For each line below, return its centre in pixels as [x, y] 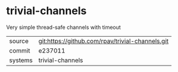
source [19, 41]
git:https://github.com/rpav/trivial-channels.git [103, 41]
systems [21, 60]
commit [20, 50]
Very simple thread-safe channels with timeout [63, 27]
